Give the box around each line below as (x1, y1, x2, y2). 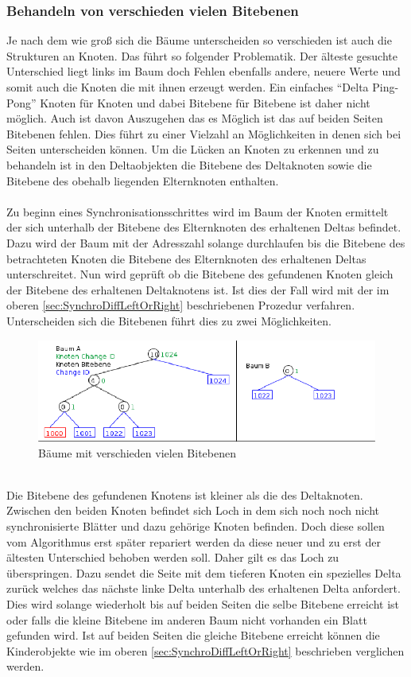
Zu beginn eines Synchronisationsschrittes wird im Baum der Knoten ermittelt (6, 203, 389, 220)
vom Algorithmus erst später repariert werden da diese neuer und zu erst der (6, 533, 381, 550)
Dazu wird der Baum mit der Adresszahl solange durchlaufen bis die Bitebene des (6, 234, 405, 251)
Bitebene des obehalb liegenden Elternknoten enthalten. (6, 172, 279, 189)
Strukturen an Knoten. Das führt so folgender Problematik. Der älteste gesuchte (6, 47, 397, 64)
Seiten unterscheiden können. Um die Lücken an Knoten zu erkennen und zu (6, 141, 379, 158)
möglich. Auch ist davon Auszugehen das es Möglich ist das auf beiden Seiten (6, 110, 383, 126)
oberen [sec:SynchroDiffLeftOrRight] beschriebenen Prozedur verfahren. (6, 297, 355, 313)
